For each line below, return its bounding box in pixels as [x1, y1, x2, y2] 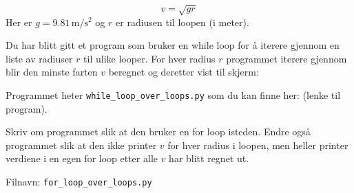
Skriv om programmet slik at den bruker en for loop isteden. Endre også [6, 124, 311, 139]
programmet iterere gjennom [226, 51, 347, 65]
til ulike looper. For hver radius [83, 51, 216, 65]
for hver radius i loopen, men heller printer [167, 137, 348, 152]
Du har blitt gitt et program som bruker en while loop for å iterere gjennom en [6, 38, 340, 52]
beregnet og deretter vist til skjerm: [108, 65, 259, 79]
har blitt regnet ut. [169, 151, 249, 166]
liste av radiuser [6, 51, 73, 65]
